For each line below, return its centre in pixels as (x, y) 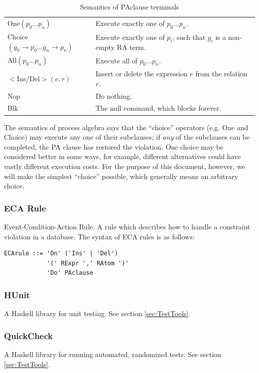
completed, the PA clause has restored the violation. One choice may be (114, 146)
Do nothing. (114, 95)
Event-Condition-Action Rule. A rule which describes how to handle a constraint (127, 226)
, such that (189, 37)
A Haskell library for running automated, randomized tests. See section (113, 354)
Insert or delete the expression (141, 74)
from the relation (221, 74)
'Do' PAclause (70, 273)
